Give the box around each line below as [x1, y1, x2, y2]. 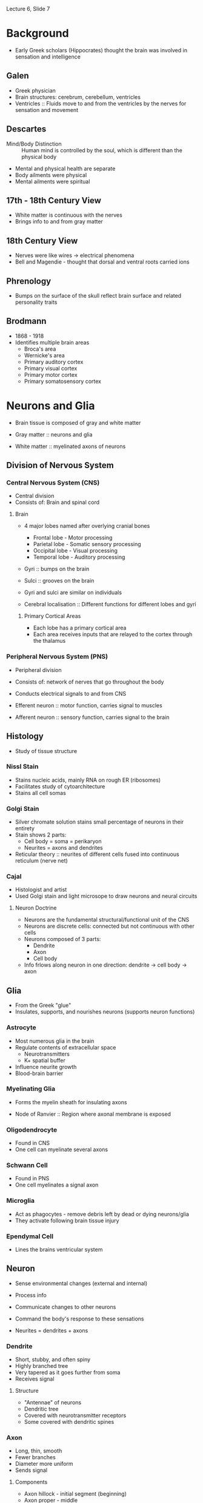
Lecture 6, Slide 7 [6, 5, 50, 12]
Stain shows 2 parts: [15, 831, 67, 839]
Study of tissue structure [15, 747, 78, 754]
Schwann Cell [6, 1161, 48, 1169]
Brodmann [6, 316, 47, 326]
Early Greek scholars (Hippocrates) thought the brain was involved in [15, 46, 188, 54]
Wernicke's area [24, 351, 65, 359]
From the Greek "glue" [15, 1001, 72, 1009]
